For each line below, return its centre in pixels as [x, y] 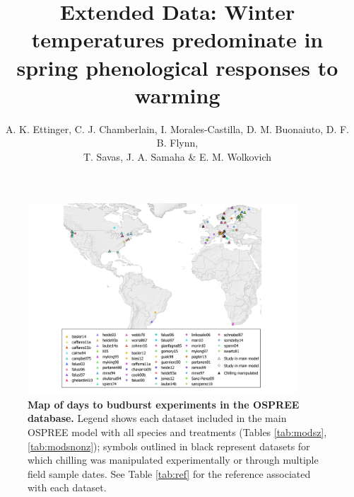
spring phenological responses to [177, 67]
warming [177, 95]
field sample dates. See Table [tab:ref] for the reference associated [169, 473]
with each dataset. [67, 487]
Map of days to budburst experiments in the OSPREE [164, 404]
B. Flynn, [177, 143]
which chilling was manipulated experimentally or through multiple [173, 460]
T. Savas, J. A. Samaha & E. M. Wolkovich [177, 156]
